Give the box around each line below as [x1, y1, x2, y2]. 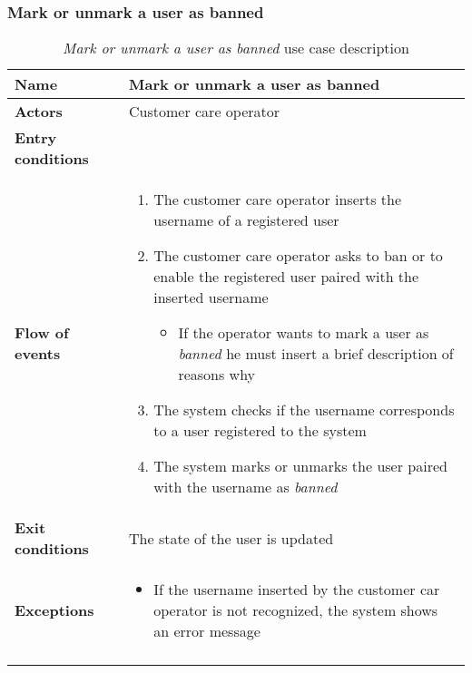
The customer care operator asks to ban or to [153, 245, 443, 267]
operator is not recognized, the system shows [153, 600, 438, 621]
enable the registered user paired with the [153, 266, 419, 288]
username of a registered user [153, 210, 339, 231]
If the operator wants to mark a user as [178, 322, 429, 344]
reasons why [178, 364, 256, 385]
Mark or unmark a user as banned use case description [63, 37, 409, 59]
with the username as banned [153, 476, 338, 498]
